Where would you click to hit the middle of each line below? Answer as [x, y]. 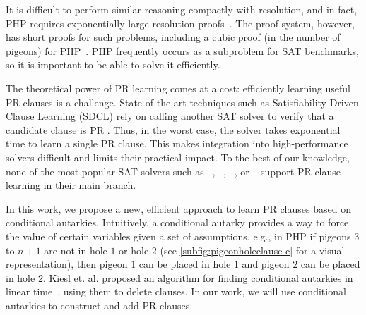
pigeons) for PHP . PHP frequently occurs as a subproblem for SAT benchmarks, [183, 50]
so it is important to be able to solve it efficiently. [113, 64]
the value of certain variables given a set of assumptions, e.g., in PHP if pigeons [178, 236]
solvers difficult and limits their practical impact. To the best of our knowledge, [178, 157]
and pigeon [266, 264]
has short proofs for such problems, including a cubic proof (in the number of [173, 37]
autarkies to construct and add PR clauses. [99, 305]
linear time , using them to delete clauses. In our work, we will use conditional [176, 291]
